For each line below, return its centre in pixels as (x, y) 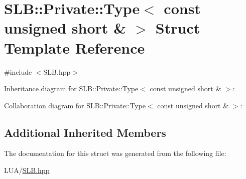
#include (18, 71)
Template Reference (75, 47)
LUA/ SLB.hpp (27, 170)
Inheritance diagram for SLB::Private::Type (71, 88)
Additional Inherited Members (85, 132)
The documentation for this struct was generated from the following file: (115, 153)
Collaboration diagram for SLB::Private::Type (75, 105)
